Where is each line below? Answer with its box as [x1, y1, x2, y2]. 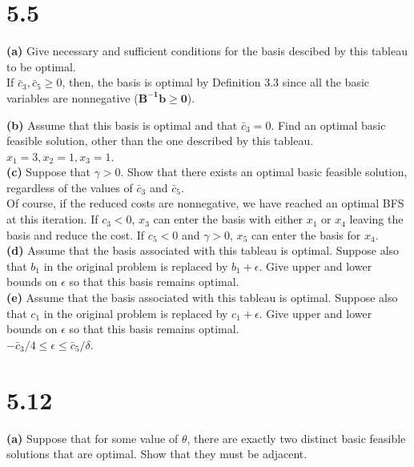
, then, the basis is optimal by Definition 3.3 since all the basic [62, 74, 370, 91]
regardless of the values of [6, 179, 133, 195]
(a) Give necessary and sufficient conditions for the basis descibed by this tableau [6, 42, 408, 59]
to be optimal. [6, 58, 76, 74]
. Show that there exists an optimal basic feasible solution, [120, 163, 408, 180]
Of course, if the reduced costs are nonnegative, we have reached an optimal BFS [6, 195, 404, 211]
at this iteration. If [6, 211, 98, 227]
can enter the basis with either [153, 211, 303, 227]
